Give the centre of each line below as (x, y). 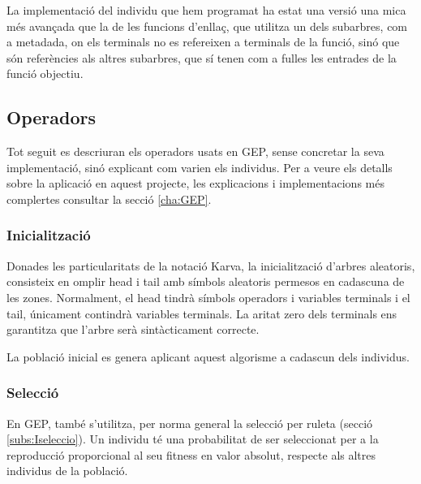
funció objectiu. (45, 73)
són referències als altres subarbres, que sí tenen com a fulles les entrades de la (202, 57)
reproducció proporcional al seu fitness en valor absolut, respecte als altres (191, 454)
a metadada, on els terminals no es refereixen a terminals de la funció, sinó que (203, 42)
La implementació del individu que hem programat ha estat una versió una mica (206, 10)
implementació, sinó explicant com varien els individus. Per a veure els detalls (200, 167)
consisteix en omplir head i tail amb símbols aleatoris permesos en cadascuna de (206, 281)
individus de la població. (67, 471)
